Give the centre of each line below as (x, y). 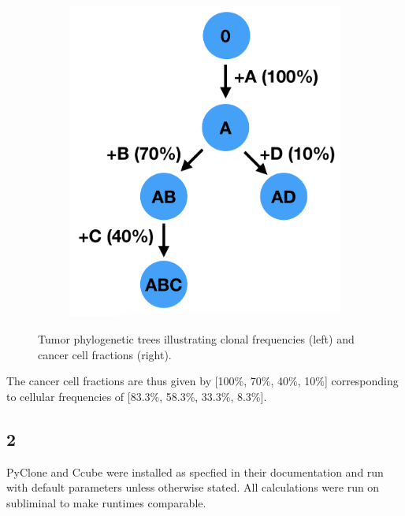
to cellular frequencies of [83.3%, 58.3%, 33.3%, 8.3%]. (137, 396)
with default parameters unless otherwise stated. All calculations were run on (193, 487)
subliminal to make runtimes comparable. (106, 502)
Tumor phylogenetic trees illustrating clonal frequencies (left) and (196, 339)
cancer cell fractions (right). (105, 354)
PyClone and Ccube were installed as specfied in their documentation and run (195, 471)
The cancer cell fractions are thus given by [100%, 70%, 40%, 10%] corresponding (202, 381)
